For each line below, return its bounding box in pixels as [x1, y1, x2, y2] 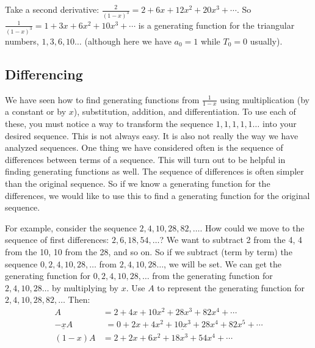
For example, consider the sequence [5, 221, 137, 234]
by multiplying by [52, 281, 119, 294]
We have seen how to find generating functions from [5, 93, 200, 106]
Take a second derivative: [5, 3, 100, 15]
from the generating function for [152, 269, 273, 282]
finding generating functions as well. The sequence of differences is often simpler [5, 165, 304, 178]
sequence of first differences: [5, 233, 109, 246]
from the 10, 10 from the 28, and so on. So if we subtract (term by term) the [5, 245, 292, 258]
